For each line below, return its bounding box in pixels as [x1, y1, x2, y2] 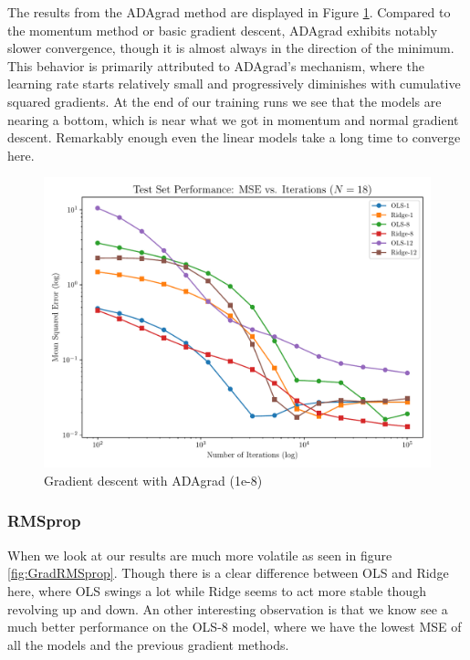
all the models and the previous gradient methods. [7, 634, 289, 654]
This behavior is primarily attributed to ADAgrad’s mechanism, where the [7, 56, 424, 75]
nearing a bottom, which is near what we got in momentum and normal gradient [7, 110, 459, 129]
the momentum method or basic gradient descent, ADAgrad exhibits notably [7, 20, 438, 39]
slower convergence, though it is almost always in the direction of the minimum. [7, 38, 454, 58]
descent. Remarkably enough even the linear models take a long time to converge [7, 128, 461, 147]
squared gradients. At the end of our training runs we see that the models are [7, 91, 442, 110]
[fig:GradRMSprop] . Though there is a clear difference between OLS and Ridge [7, 563, 449, 582]
